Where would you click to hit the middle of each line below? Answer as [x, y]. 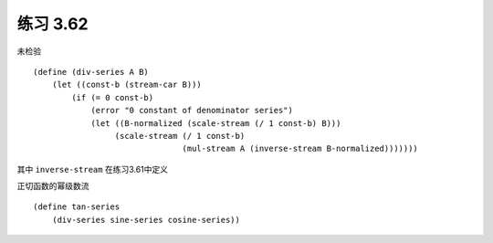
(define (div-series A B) [91, 72]
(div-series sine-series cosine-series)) [146, 220]
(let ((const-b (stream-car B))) [127, 85]
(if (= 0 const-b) [113, 97]
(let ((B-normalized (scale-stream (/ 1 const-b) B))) [216, 123]
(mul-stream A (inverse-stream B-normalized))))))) [300, 149]
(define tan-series [77, 207]
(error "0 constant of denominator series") [192, 111]
